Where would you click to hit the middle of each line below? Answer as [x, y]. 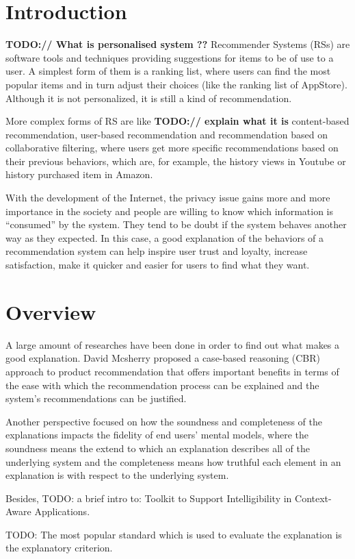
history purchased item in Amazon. [79, 174]
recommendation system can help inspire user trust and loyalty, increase [157, 251]
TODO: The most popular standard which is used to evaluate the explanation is [174, 534]
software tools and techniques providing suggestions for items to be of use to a [170, 57]
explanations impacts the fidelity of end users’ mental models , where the [157, 435]
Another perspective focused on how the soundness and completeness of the [164, 421]
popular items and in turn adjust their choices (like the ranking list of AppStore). [176, 84]
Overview [51, 311]
